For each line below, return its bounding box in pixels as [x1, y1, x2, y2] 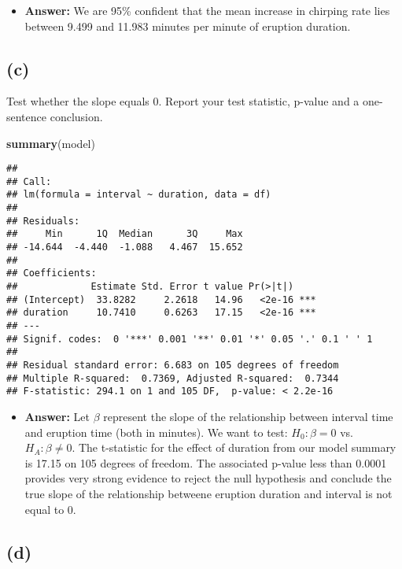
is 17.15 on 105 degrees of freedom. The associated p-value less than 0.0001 [24, 454, 387, 471]
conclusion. [50, 108, 103, 124]
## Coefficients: [6, 268, 97, 279]
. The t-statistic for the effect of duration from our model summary [72, 439, 396, 456]
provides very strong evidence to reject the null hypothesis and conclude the [24, 470, 392, 486]
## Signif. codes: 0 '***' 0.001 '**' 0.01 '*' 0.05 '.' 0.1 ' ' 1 [6, 333, 373, 345]
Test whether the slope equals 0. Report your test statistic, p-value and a [6, 93, 360, 109]
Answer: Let [24, 408, 90, 424]
